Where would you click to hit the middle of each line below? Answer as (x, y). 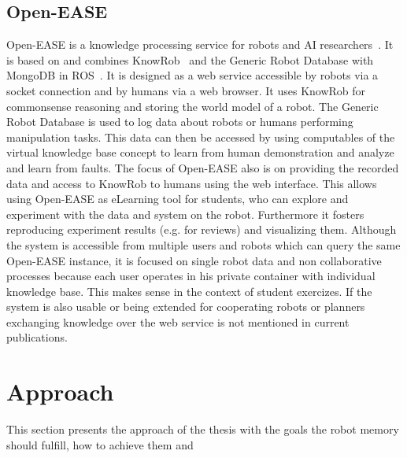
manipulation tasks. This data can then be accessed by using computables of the (201, 137)
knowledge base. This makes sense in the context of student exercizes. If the (189, 291)
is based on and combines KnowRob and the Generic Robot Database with (190, 59)
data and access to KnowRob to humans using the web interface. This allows (192, 183)
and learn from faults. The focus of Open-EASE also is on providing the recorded (203, 167)
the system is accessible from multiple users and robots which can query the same (203, 244)
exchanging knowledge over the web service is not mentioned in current (178, 321)
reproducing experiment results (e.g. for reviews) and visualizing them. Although (202, 229)
